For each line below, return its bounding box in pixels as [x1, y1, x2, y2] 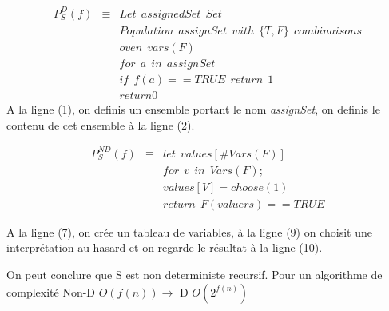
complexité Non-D [6, 283, 96, 300]
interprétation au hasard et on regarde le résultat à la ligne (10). [6, 239, 323, 256]
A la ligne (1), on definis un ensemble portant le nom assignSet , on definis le [6, 101, 380, 118]
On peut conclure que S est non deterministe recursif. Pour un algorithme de [6, 266, 383, 283]
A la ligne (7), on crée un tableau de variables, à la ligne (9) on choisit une [6, 223, 372, 240]
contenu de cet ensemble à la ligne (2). [6, 116, 195, 133]
